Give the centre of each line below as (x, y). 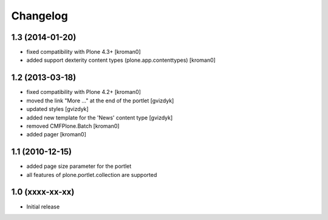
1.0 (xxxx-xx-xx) (43, 192)
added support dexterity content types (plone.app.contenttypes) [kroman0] (121, 60)
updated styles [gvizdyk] (58, 109)
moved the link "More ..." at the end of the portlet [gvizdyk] (100, 101)
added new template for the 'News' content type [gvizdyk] (100, 118)
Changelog (39, 16)
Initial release (43, 207)
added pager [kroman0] (56, 135)
